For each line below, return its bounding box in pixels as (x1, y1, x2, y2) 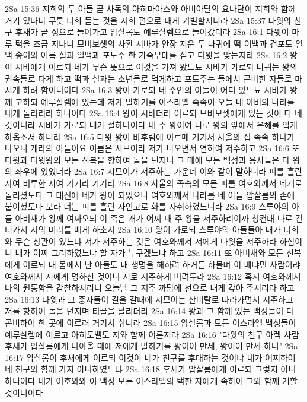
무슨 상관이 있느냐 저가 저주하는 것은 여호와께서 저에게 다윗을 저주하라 (15, 235, 277, 247)
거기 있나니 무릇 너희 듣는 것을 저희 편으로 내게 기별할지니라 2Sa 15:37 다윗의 (5, 14, 292, 26)
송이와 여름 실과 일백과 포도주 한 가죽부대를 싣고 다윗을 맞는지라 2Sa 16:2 (15, 49, 287, 61)
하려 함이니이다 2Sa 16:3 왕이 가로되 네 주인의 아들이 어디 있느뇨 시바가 (23, 84, 287, 96)
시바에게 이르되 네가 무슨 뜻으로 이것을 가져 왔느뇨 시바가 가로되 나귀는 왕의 (15, 60, 298, 72)
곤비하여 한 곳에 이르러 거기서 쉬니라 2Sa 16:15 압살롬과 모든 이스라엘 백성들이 (5, 316, 296, 329)
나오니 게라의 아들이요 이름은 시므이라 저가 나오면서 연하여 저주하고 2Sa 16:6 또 (5, 142, 300, 154)
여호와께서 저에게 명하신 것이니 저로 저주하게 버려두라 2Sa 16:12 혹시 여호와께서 (5, 270, 301, 282)
